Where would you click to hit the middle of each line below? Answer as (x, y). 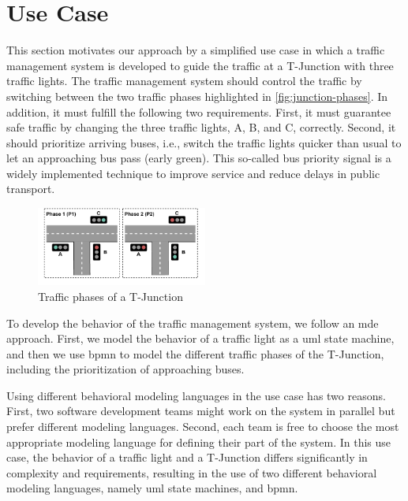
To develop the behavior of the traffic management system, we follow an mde (193, 323)
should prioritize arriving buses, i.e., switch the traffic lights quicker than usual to (204, 142)
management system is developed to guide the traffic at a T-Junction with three (200, 65)
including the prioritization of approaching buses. (125, 369)
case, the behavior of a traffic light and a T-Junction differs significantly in (187, 457)
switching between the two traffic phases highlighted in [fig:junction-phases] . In (197, 96)
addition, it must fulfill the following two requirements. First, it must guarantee (199, 111)
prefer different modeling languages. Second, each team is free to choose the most (203, 427)
